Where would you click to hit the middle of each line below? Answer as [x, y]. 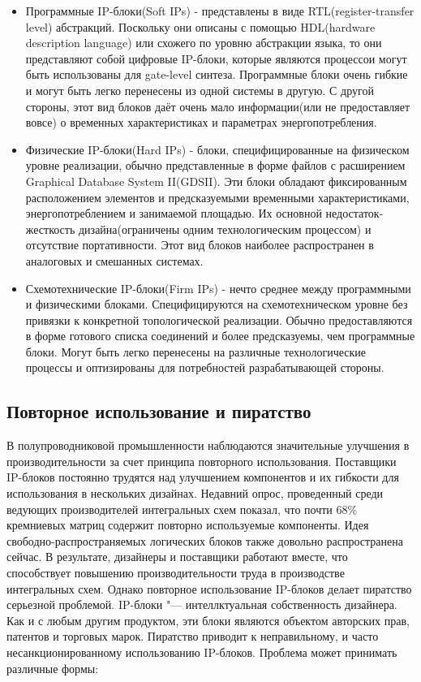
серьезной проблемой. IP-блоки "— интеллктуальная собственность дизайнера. [202, 604]
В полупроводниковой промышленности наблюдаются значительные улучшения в [208, 445]
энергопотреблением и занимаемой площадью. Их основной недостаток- [204, 213]
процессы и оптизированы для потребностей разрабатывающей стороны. [205, 367]
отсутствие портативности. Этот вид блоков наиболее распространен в [200, 245]
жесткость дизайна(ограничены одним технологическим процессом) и [198, 229]
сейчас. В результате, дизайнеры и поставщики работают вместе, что [177, 557]
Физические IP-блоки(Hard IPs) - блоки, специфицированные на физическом [217, 149]
